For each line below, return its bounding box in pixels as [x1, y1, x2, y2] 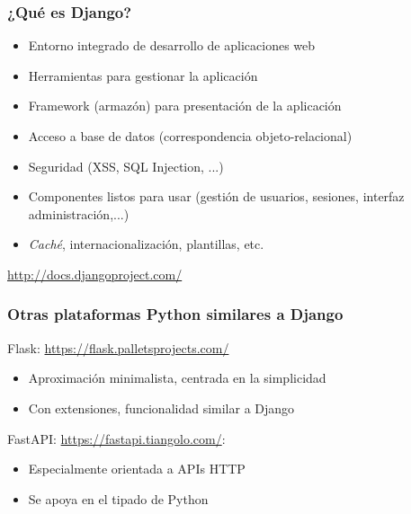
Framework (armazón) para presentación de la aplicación [28, 96, 342, 115]
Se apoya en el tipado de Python [28, 489, 209, 508]
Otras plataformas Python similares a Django [7, 303, 344, 325]
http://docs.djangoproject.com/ [7, 264, 183, 283]
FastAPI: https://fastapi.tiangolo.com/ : [7, 429, 226, 448]
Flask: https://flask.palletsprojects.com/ [7, 338, 229, 357]
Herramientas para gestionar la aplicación [28, 66, 258, 84]
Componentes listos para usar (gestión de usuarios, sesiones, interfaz [28, 187, 405, 206]
